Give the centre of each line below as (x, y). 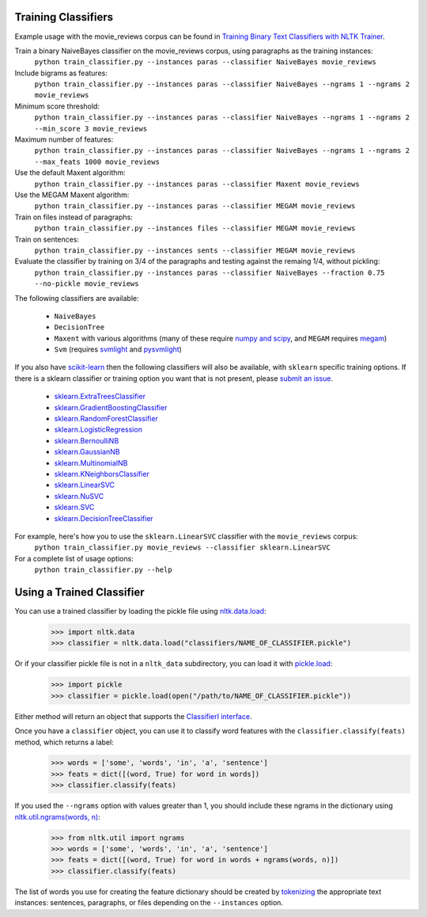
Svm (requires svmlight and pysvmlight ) (118, 349)
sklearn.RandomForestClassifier (106, 419)
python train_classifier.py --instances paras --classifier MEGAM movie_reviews (195, 206)
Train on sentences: (47, 239)
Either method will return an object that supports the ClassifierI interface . (133, 716)
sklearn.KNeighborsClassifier (102, 474)
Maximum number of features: (64, 139)
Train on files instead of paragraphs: (74, 217)
